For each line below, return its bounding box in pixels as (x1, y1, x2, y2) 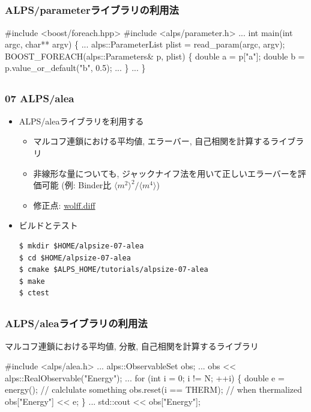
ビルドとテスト (19, 219, 78, 232)
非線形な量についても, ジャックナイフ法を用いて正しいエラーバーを (33, 167, 298, 179)
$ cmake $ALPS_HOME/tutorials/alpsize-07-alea (19, 265, 208, 274)
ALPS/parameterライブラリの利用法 (5, 2, 179, 17)
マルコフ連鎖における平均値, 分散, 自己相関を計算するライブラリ (5, 339, 259, 352)
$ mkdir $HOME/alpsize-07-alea (19, 241, 144, 250)
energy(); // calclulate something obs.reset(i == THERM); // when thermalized (5, 383, 302, 396)
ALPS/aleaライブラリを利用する (19, 114, 144, 127)
